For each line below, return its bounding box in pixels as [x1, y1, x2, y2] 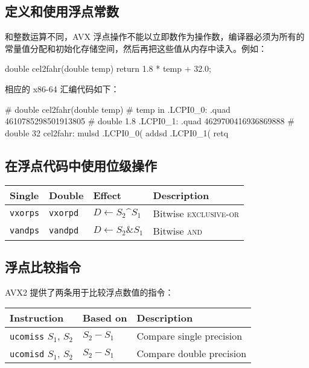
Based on [83, 311, 127, 325]
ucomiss [10, 332, 45, 342]
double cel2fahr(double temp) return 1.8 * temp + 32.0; [5, 62, 211, 75]
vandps [10, 226, 40, 236]
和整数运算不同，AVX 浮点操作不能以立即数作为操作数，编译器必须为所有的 [5, 30, 305, 43]
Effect [93, 188, 121, 202]
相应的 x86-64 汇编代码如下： [5, 82, 119, 95]
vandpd [49, 226, 79, 236]
